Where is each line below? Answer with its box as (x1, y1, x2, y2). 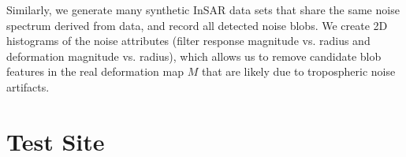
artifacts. (6, 78, 50, 95)
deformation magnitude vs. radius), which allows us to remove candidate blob (6, 47, 382, 64)
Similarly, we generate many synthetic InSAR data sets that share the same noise (6, 2, 400, 17)
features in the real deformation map (6, 63, 184, 80)
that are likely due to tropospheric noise (201, 63, 396, 80)
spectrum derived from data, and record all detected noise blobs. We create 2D (6, 17, 388, 33)
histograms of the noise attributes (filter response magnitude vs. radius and (6, 32, 371, 49)
